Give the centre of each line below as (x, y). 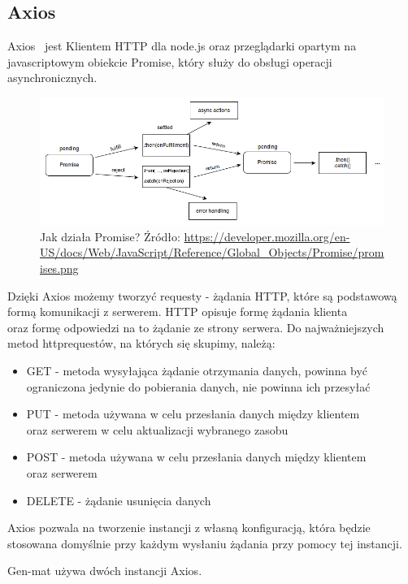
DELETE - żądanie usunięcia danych (119, 500)
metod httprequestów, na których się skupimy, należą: (141, 343)
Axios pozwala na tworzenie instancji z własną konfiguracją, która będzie (189, 528)
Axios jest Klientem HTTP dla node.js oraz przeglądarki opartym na (182, 46)
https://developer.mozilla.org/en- (267, 236)
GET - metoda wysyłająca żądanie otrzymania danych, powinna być (197, 370)
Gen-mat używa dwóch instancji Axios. (105, 571)
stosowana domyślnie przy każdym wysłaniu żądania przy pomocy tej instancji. (205, 543)
